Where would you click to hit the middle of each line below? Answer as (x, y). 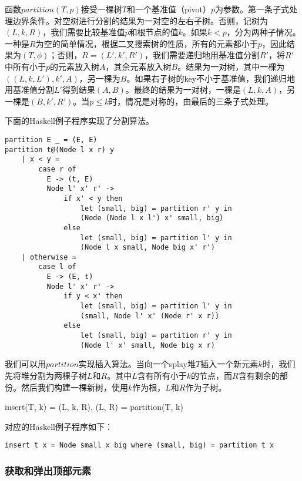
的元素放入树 (75, 66)
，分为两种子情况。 (264, 32)
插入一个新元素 (229, 364)
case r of (57, 169)
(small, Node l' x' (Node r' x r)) (150, 316)
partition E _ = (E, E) (51, 139)
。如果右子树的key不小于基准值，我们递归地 (211, 78)
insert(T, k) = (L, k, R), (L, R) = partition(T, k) (94, 407)
